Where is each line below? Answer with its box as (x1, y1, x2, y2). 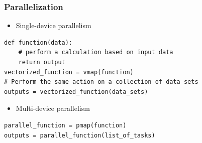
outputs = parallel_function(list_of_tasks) (4, 131, 155, 139)
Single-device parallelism (16, 20, 91, 31)
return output (18, 59, 65, 66)
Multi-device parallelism (16, 103, 90, 113)
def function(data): (4, 39, 73, 46)
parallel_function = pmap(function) (4, 121, 127, 129)
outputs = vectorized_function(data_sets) (4, 88, 148, 95)
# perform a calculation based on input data (18, 49, 173, 56)
